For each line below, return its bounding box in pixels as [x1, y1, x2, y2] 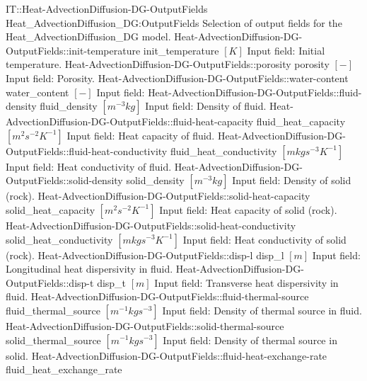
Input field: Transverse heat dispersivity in [154, 275, 339, 290]
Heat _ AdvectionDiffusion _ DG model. [6, 29, 171, 44]
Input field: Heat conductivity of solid [182, 232, 346, 246]
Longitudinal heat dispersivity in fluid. [6, 261, 173, 276]
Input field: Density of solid [232, 173, 351, 188]
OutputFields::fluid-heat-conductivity [6, 143, 168, 158]
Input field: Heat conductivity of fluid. [6, 159, 172, 174]
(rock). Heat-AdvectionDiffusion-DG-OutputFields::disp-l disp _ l [6, 247, 284, 262]
